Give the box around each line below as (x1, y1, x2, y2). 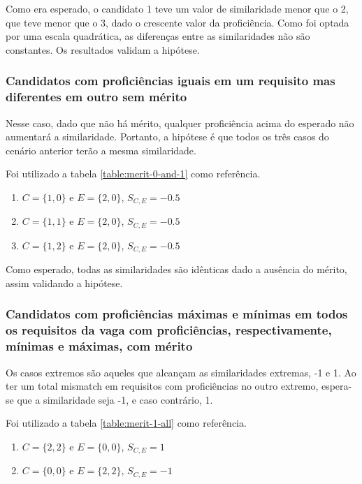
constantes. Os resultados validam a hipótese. (6, 42, 200, 57)
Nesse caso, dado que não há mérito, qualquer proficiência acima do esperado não (6, 115, 354, 130)
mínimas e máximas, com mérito (6, 337, 193, 355)
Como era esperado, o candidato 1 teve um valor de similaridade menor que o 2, (6, 1, 349, 15)
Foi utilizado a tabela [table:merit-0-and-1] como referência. (6, 166, 261, 181)
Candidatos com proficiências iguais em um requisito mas (6, 72, 335, 89)
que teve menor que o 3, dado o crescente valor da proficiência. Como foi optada (6, 15, 349, 29)
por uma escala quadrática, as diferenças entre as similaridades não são (6, 29, 310, 43)
